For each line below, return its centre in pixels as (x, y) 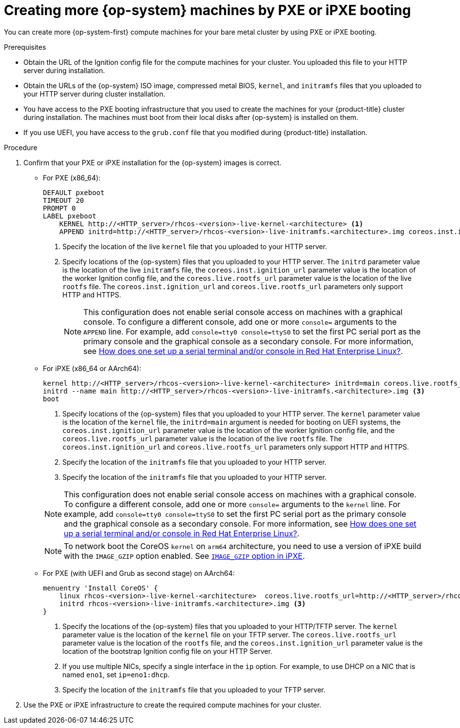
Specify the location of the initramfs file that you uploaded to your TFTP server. (194, 689)
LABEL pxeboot (70, 216)
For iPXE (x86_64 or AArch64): (92, 368)
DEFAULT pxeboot (74, 192)
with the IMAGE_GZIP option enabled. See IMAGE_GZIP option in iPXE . (184, 556)
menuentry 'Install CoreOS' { (101, 588)
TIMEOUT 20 (64, 200)
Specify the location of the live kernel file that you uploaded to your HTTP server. (195, 246)
